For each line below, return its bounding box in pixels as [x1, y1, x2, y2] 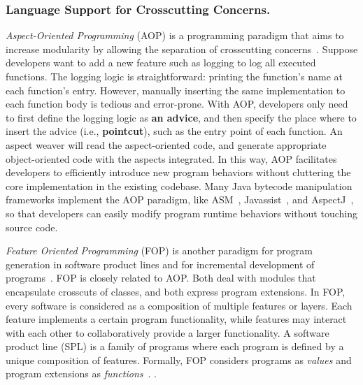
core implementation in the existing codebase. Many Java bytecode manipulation [6, 178, 353, 193]
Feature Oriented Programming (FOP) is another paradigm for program [6, 243, 313, 258]
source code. [6, 219, 58, 234]
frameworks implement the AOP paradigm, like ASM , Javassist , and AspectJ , [6, 192, 354, 207]
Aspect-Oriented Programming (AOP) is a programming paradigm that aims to [6, 28, 344, 43]
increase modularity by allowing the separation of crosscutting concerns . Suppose [6, 41, 358, 56]
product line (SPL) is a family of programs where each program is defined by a [6, 339, 344, 354]
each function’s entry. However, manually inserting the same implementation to [6, 82, 346, 97]
